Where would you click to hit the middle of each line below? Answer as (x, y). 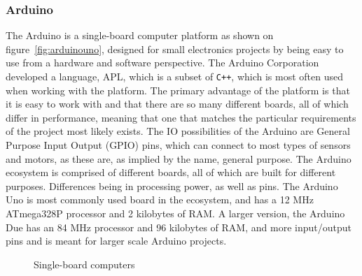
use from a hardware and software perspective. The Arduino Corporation (162, 63)
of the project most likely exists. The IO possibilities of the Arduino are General (178, 131)
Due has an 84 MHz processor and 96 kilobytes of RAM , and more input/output (179, 227)
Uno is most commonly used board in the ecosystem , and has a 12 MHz (160, 199)
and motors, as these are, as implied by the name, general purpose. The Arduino (179, 158)
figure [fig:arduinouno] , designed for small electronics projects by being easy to (175, 49)
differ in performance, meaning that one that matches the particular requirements (181, 117)
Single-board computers (84, 264)
